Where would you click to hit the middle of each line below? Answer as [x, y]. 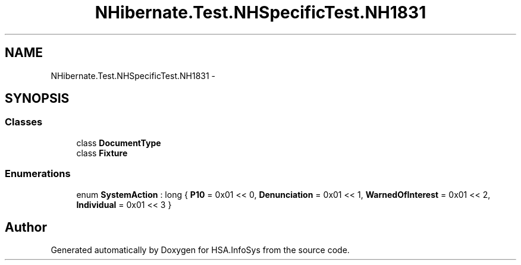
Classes [24, 122]
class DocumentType [119, 143]
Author [26, 227]
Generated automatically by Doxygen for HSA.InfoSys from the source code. [200, 250]
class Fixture [102, 153]
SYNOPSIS [37, 99]
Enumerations [38, 174]
